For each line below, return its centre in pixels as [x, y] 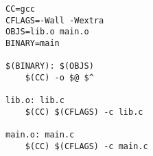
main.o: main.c [40, 135]
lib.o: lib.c [35, 101]
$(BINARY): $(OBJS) [50, 66]
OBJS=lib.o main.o [47, 32]
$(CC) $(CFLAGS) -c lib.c [84, 112]
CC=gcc [20, 9]
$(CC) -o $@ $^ [59, 77]
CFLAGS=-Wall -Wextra [55, 20]
